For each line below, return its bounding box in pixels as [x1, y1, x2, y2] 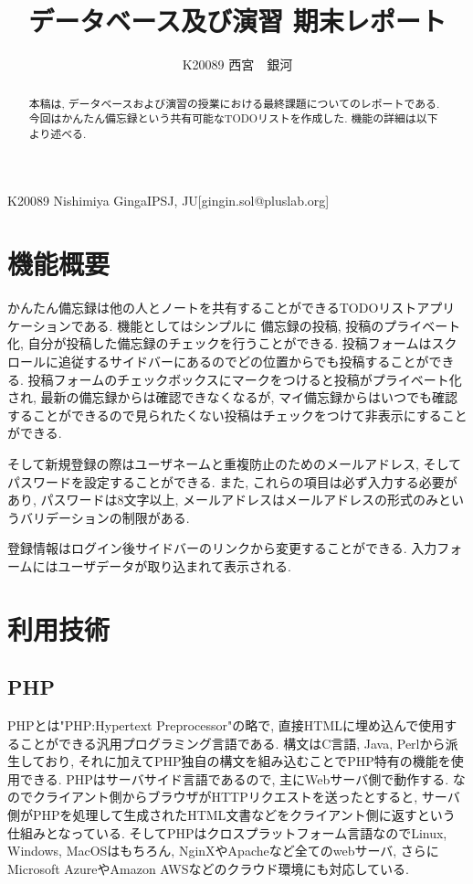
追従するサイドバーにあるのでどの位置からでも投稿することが [58, 351, 429, 370]
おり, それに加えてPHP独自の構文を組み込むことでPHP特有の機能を [45, 751, 451, 771]
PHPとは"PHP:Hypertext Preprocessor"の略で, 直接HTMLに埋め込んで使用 [7, 716, 445, 735]
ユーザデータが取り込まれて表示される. [58, 556, 291, 575]
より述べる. [28, 125, 87, 141]
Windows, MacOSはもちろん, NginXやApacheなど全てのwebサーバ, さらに [7, 841, 439, 860]
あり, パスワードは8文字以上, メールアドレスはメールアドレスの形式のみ [7, 490, 439, 509]
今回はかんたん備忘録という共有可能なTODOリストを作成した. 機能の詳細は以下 [28, 111, 438, 126]
